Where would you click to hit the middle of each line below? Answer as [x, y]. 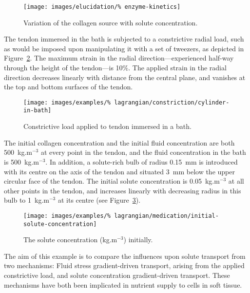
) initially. [138, 240]
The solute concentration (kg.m [70, 240]
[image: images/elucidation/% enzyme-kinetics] [102, 7]
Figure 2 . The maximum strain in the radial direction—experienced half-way [119, 58]
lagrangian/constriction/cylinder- [172, 102]
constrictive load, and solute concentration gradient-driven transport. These [117, 275]
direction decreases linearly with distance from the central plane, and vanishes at [125, 77]
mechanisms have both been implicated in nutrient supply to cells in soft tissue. [123, 284]
